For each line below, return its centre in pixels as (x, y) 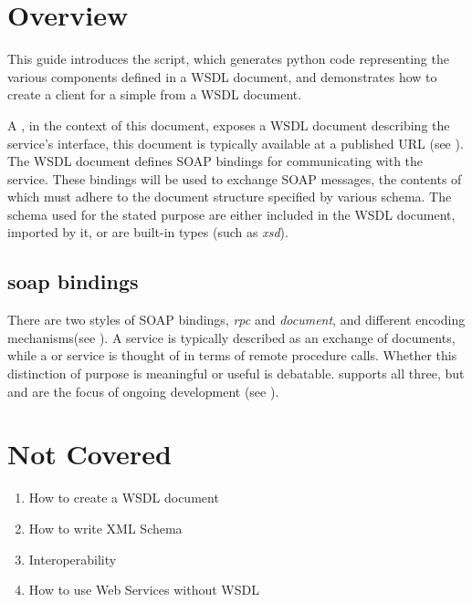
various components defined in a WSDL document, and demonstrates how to (222, 76)
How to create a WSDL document (124, 498)
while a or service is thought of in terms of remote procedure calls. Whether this (232, 355)
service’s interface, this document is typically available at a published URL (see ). (236, 143)
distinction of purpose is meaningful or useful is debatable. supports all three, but (236, 374)
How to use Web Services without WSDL (144, 590)
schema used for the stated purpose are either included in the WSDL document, (231, 214)
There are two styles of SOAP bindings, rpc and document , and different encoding (236, 320)
